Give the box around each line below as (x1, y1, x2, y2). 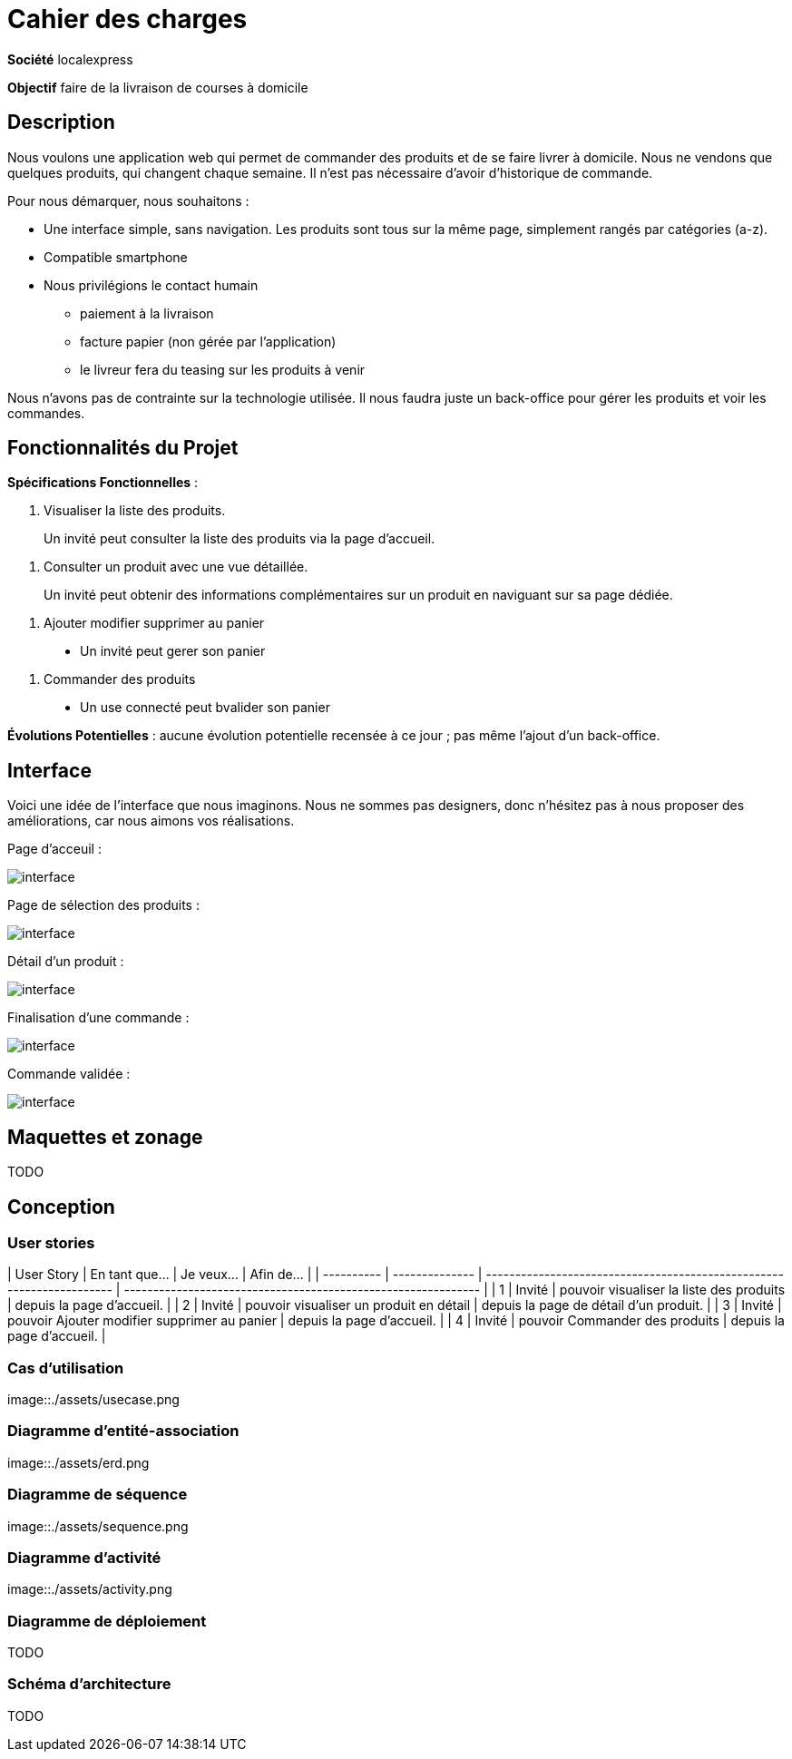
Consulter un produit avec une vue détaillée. (44, 559, 308, 575)
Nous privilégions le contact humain (44, 277, 259, 293)
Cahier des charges (7, 4, 248, 34)
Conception (7, 1195, 115, 1218)
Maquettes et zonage (7, 1125, 203, 1148)
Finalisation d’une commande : (7, 1010, 190, 1026)
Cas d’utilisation (7, 1358, 124, 1377)
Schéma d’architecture (7, 1675, 171, 1694)
